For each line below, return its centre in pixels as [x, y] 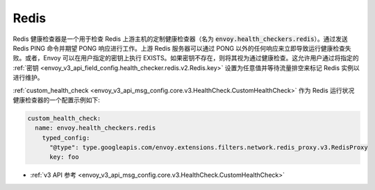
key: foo [64, 157]
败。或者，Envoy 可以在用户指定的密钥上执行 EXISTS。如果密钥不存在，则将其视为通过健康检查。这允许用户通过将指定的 [186, 58]
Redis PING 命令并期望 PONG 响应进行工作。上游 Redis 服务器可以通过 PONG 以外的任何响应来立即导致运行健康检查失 [182, 48]
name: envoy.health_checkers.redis [95, 128]
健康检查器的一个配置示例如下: [57, 100]
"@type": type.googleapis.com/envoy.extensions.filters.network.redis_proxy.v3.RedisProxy [209, 148]
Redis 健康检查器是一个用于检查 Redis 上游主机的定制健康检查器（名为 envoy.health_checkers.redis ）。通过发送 [180, 39]
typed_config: [66, 138]
